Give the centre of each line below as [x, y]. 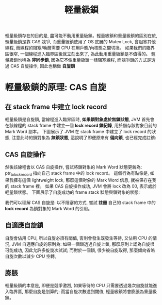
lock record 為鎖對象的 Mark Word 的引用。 [49, 208]
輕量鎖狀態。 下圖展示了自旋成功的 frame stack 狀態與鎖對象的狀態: [73, 192]
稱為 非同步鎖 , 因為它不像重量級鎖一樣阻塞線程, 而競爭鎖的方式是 [86, 60]
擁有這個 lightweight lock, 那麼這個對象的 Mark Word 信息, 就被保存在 [83, 180]
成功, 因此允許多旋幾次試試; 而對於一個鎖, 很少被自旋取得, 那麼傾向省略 [84, 250]
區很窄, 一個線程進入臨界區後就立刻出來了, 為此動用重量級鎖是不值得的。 [78, 54]
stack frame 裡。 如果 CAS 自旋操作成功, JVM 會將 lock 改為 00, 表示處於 [83, 186]
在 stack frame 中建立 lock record [56, 107]
